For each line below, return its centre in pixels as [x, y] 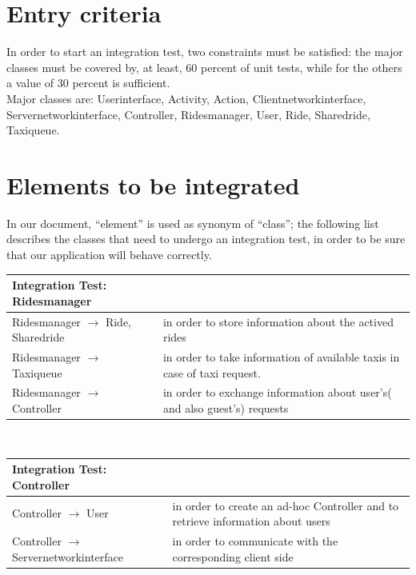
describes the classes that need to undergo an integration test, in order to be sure [206, 239]
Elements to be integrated [153, 184]
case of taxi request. [212, 372]
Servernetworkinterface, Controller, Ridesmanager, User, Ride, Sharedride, [188, 114]
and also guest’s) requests [226, 408]
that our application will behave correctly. [109, 254]
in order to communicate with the [255, 541]
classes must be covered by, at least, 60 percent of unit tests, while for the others [204, 67]
